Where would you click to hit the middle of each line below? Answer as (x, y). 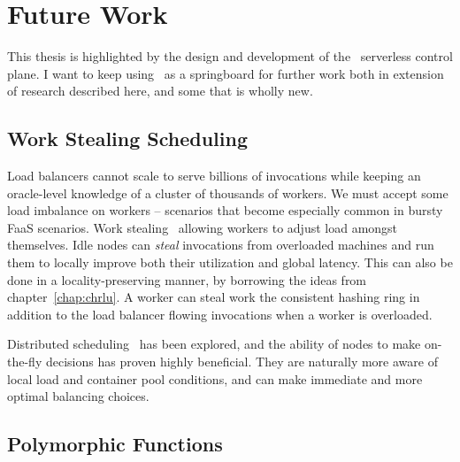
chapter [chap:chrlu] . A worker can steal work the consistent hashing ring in (214, 297)
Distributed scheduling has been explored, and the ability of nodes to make (214, 344)
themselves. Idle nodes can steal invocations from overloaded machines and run (221, 245)
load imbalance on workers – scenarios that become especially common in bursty (225, 210)
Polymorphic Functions (115, 444)
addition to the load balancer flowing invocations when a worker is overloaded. (220, 314)
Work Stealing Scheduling (128, 139)
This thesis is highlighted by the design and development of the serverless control (230, 56)
